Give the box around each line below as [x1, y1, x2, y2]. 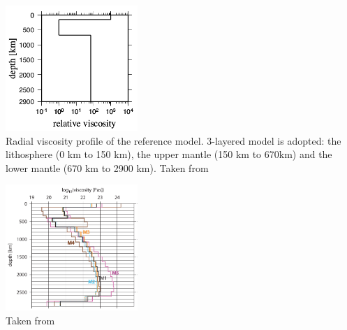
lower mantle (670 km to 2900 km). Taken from [6, 160, 209, 175]
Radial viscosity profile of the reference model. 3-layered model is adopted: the [6, 133, 341, 148]
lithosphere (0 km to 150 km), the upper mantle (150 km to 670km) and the [6, 147, 332, 162]
